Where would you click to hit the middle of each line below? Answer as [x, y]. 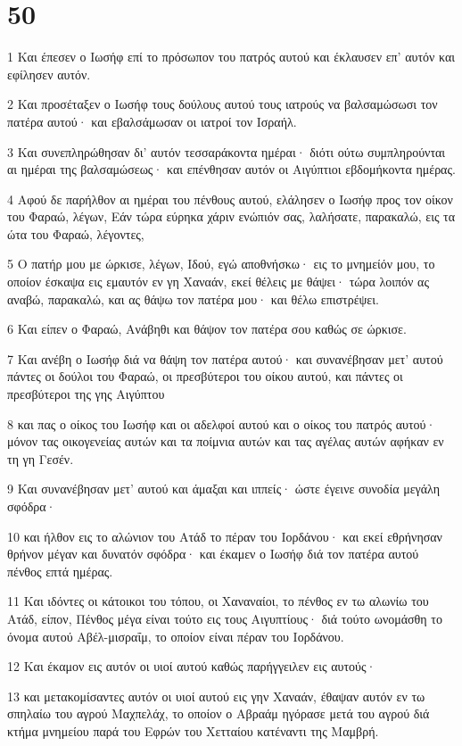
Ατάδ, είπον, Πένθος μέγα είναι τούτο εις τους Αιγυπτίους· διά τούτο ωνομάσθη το [225, 618]
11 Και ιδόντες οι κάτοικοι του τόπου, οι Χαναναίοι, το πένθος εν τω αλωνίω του [218, 601]
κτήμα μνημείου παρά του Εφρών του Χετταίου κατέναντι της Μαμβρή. [193, 730]
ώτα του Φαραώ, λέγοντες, [76, 233]
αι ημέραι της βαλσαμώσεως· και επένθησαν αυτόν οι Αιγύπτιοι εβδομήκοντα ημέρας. [231, 169]
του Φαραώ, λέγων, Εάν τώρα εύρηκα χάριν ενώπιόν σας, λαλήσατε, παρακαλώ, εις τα [231, 216]
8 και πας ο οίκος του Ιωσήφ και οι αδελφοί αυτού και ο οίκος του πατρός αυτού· [222, 423]
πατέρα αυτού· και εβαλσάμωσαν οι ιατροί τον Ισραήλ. [152, 121]
